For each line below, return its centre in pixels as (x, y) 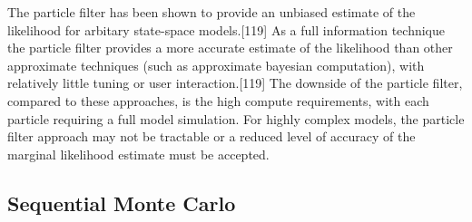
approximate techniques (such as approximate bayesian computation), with (216, 65)
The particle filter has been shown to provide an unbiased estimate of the (211, 12)
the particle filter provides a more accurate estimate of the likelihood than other (230, 48)
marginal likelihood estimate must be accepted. (138, 154)
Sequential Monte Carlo (122, 203)
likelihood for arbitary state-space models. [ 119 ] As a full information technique (226, 29)
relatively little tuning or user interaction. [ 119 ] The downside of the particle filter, (235, 83)
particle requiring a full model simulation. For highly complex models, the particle (236, 118)
